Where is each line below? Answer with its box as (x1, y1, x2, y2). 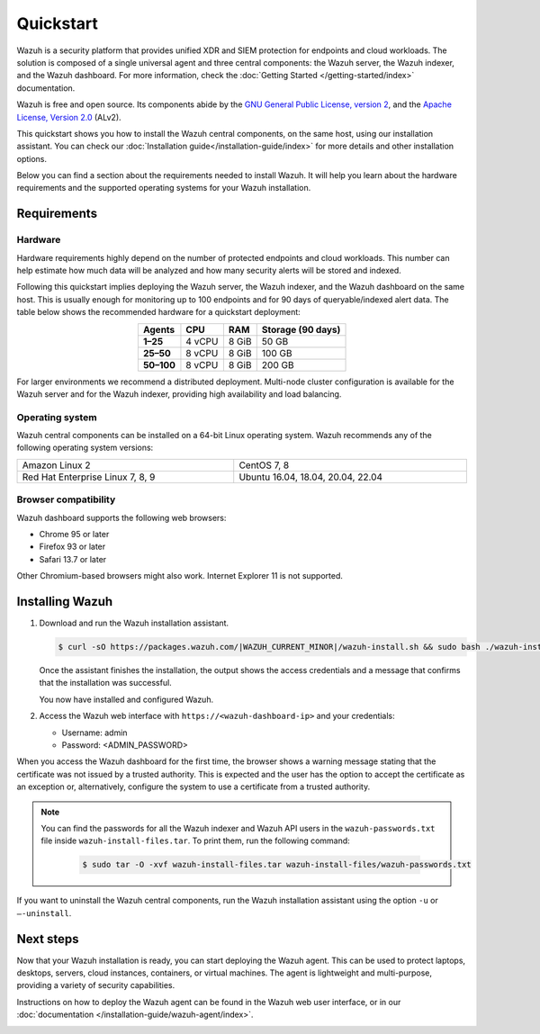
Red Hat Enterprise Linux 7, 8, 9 (22, 471, 156, 483)
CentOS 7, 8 (238, 459, 290, 472)
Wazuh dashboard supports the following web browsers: (16, 512, 227, 523)
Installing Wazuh (16, 594, 113, 609)
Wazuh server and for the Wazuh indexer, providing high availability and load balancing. (16, 388, 342, 400)
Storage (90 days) (261, 323, 341, 336)
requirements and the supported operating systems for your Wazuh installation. (16, 183, 311, 193)
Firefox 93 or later (39, 541, 106, 553)
